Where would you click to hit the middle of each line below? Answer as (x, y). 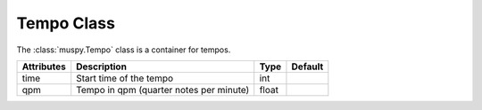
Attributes (44, 67)
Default (307, 67)
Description (101, 67)
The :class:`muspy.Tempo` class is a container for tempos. (124, 50)
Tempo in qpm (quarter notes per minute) (163, 90)
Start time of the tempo (125, 78)
